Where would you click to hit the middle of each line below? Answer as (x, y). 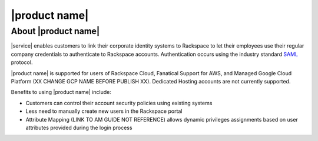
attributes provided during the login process (79, 127)
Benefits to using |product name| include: (61, 92)
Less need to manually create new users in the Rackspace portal (104, 111)
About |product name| (55, 31)
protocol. (22, 62)
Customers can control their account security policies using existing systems (119, 103)
